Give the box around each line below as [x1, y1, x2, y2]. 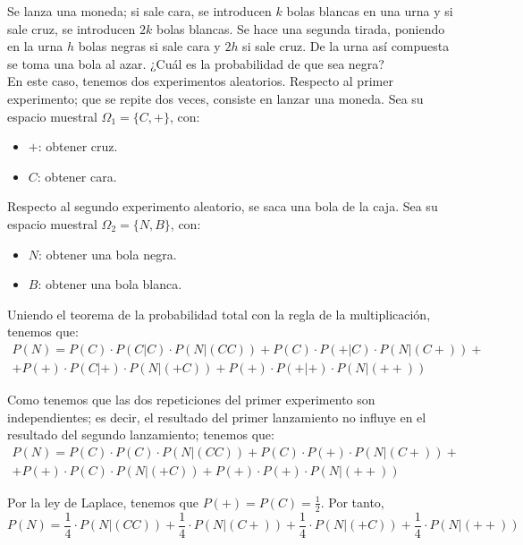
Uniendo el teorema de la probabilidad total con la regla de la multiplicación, [7, 304, 431, 323]
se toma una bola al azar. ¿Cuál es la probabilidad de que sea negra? [7, 54, 384, 72]
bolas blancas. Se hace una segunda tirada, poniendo [156, 19, 445, 38]
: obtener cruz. [38, 137, 118, 156]
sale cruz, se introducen [7, 19, 136, 38]
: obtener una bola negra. [38, 244, 177, 263]
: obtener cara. [37, 166, 117, 185]
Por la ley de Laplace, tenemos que [7, 492, 198, 511]
